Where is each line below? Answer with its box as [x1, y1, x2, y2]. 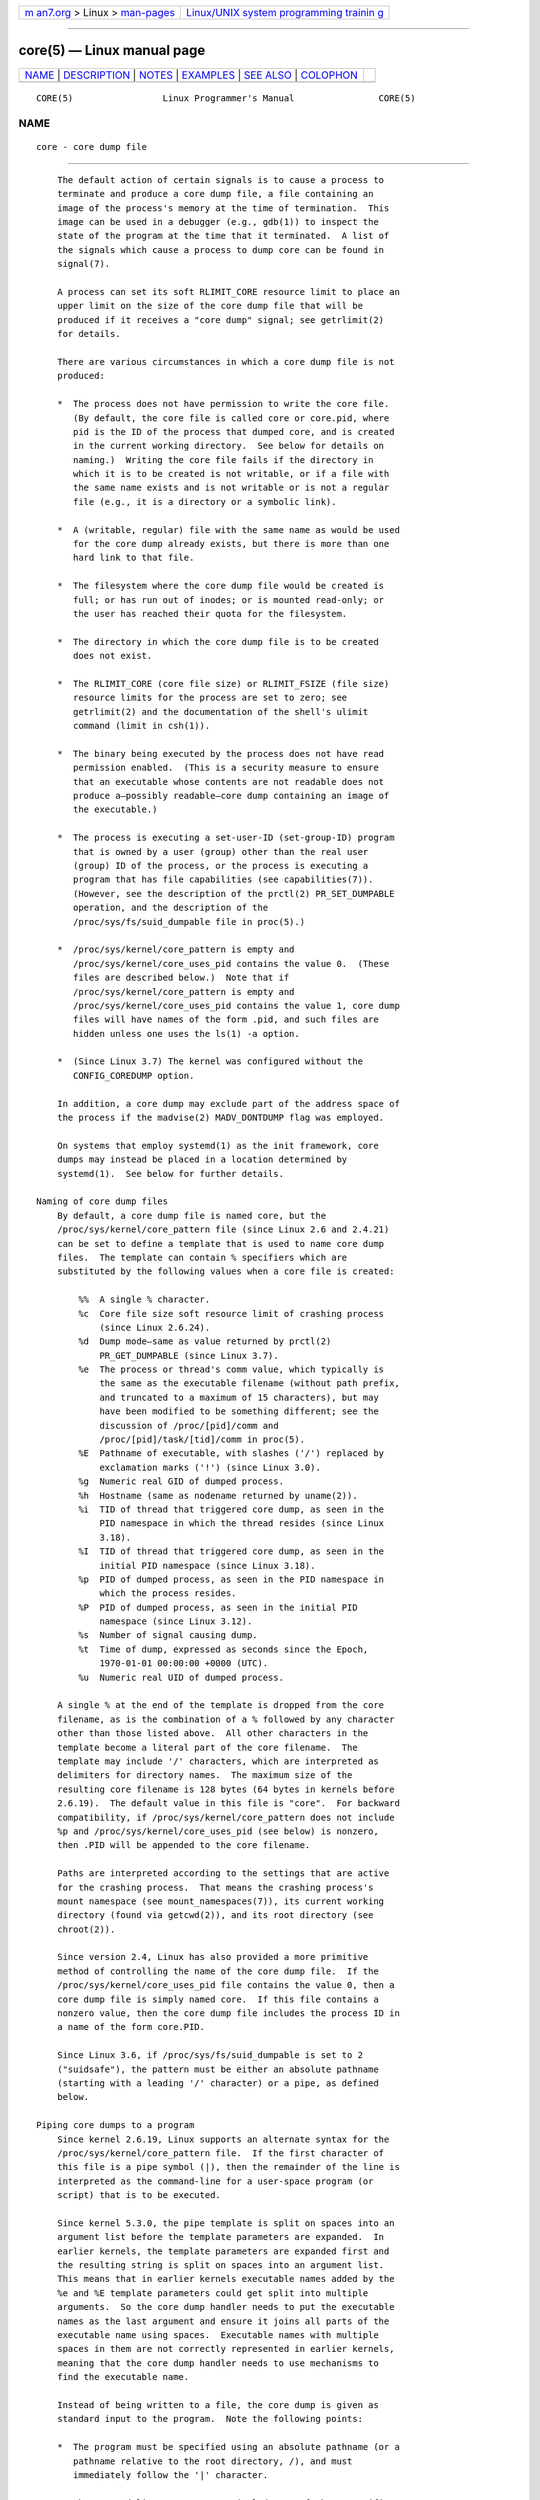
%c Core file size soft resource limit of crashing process [78, 1308, 385, 1319]
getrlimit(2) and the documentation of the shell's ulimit [73, 706, 369, 717]
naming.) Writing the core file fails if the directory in [73, 454, 374, 465]
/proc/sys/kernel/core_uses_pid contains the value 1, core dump [73, 1000, 400, 1011]
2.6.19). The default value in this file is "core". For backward [56, 1798, 400, 1809]
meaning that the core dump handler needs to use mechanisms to [56, 2357, 379, 2369]
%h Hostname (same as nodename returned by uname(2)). [78, 1490, 359, 1501]
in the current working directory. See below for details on [73, 440, 385, 452]
